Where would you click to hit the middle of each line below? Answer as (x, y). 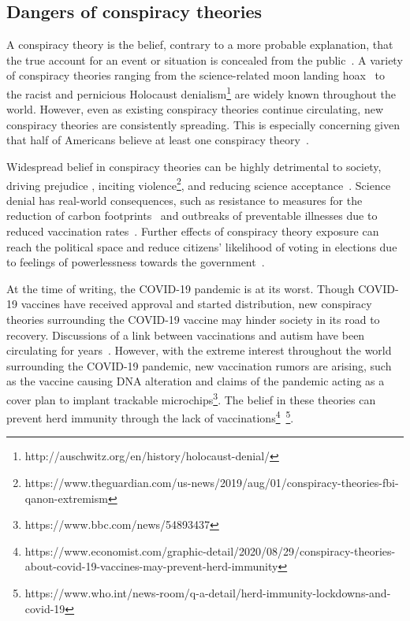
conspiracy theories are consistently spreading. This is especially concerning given (203, 124)
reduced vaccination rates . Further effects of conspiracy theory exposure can (193, 231)
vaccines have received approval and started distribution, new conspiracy (196, 304)
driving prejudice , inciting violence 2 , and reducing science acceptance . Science (199, 184)
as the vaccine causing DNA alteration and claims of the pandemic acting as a (196, 381)
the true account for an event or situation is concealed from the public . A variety (205, 59)
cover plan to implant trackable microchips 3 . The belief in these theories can (191, 398)
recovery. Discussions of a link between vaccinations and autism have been (186, 335)
